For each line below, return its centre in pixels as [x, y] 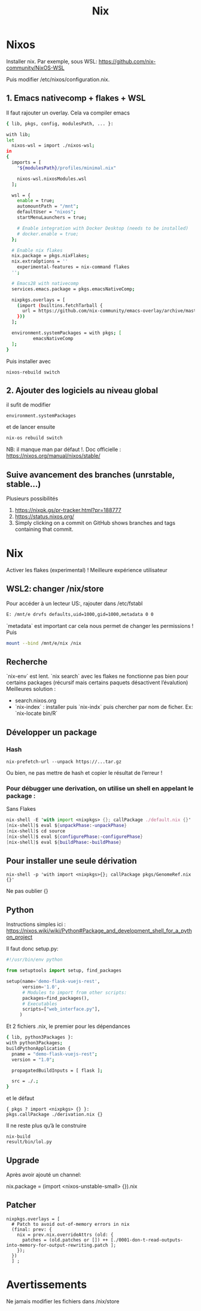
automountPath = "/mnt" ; [48, 206]
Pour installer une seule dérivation [71, 861]
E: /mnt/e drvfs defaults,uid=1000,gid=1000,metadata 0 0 [80, 614]
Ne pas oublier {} [27, 891]
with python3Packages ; [34, 1043]
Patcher [21, 1205]
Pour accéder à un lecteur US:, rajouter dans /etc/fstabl [74, 603]
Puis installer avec [29, 361]
